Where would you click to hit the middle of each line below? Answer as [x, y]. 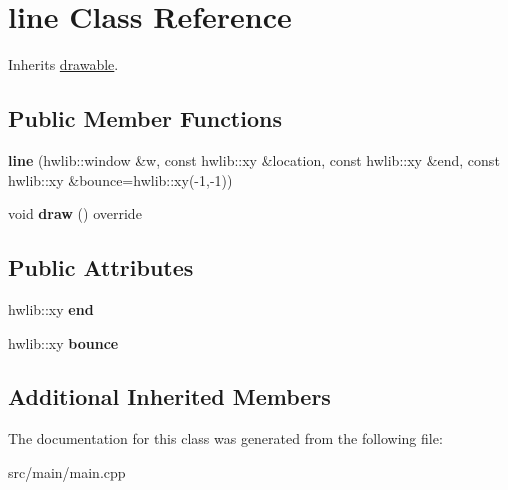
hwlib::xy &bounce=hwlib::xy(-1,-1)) [120, 179]
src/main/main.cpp [67, 471]
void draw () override [75, 213]
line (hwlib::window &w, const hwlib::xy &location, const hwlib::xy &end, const [254, 159]
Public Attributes [101, 267]
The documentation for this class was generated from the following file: [225, 438]
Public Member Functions [145, 118]
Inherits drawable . [63, 64]
